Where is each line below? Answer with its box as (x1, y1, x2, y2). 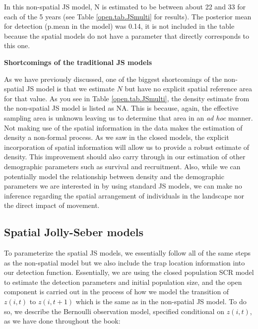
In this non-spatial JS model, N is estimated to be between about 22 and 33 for (4, 1, 246, 11)
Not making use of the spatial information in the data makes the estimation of (4, 122, 243, 132)
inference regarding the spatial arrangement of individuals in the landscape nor (4, 190, 244, 200)
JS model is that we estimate (26, 83, 115, 94)
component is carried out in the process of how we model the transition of (4, 286, 229, 297)
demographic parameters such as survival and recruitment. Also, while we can (4, 161, 241, 171)
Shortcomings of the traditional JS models (4, 57, 152, 67)
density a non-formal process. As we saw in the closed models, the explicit (4, 132, 229, 142)
